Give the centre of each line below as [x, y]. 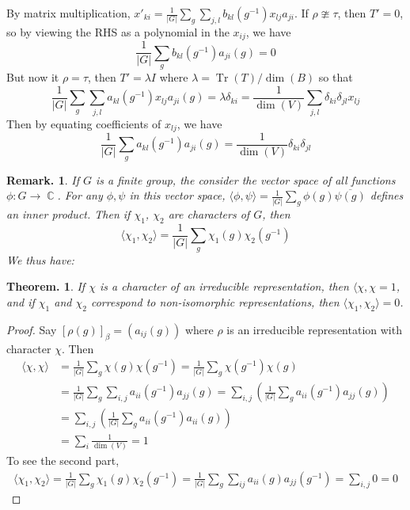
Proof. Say [32, 329]
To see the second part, [63, 461]
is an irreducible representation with [314, 329]
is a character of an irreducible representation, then [224, 286]
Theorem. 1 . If [46, 286]
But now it [33, 77]
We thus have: [40, 259]
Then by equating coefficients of [84, 123]
